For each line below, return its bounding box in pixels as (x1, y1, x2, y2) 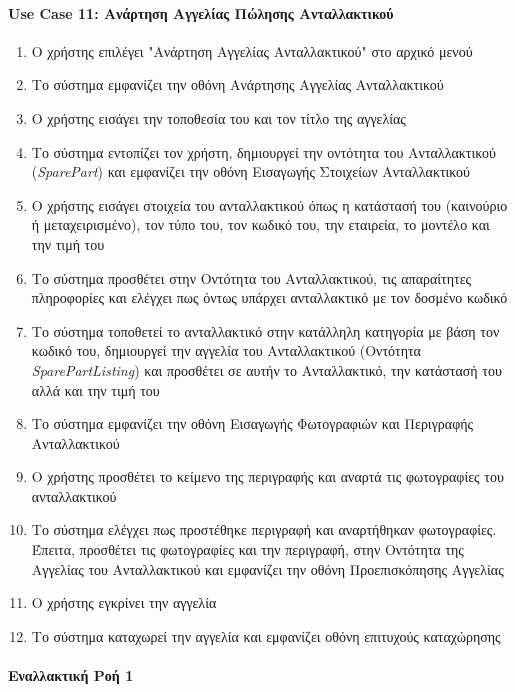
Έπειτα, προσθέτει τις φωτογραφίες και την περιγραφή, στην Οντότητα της (31, 539, 464, 560)
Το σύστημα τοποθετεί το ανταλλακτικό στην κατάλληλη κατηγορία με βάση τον (31, 320, 500, 341)
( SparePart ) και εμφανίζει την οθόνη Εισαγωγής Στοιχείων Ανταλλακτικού (31, 161, 471, 182)
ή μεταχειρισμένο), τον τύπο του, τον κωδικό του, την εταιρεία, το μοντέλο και (31, 214, 490, 235)
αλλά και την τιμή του (31, 379, 160, 400)
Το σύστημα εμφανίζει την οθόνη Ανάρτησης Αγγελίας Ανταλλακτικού (31, 74, 444, 95)
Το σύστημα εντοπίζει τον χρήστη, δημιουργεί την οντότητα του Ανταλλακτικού (31, 141, 496, 162)
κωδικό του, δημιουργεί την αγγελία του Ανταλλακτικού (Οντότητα (31, 340, 421, 361)
